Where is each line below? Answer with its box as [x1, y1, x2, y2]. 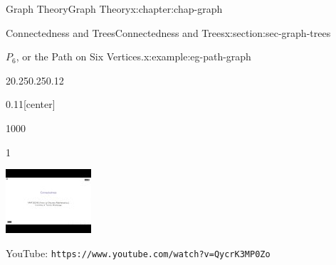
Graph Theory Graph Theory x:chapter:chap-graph [6, 1, 223, 16]
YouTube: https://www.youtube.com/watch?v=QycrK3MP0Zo [6, 245, 271, 260]
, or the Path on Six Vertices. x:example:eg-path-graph [16, 49, 251, 64]
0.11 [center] [6, 97, 56, 112]
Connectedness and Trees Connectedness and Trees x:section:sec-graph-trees [6, 25, 331, 40]
